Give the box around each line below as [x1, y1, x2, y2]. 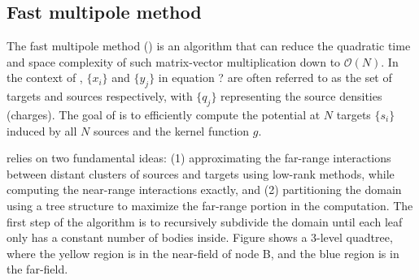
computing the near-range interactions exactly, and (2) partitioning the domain [7, 181, 402, 198]
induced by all [7, 122, 77, 139]
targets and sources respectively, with [7, 88, 193, 105]
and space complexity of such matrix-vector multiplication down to [7, 53, 341, 70]
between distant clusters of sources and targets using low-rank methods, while [7, 165, 395, 182]
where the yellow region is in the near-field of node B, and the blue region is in [7, 244, 399, 261]
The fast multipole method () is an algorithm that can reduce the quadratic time [7, 37, 411, 54]
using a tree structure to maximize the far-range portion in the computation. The [7, 196, 413, 213]
